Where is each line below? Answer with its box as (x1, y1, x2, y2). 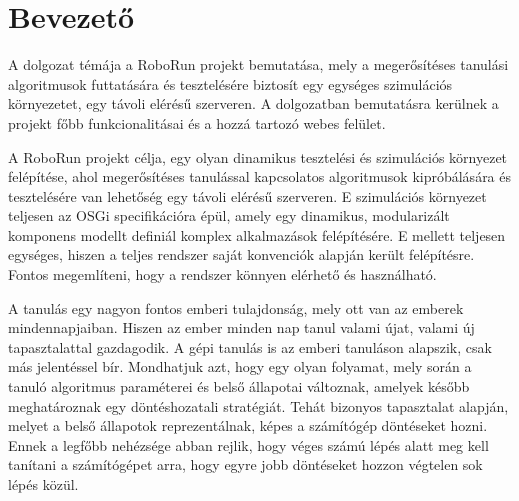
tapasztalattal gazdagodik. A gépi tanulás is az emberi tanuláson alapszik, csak (8, 336, 492, 357)
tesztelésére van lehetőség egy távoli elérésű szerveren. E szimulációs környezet (8, 185, 487, 206)
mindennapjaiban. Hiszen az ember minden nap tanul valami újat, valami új (8, 317, 475, 338)
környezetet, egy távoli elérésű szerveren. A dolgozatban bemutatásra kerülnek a (8, 93, 499, 114)
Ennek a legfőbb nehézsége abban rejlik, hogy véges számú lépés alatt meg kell (8, 434, 489, 455)
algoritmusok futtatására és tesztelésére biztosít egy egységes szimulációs (8, 73, 453, 94)
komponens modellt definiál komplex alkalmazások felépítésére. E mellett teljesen (8, 224, 506, 245)
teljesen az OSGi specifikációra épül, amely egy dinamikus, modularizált (8, 205, 450, 226)
